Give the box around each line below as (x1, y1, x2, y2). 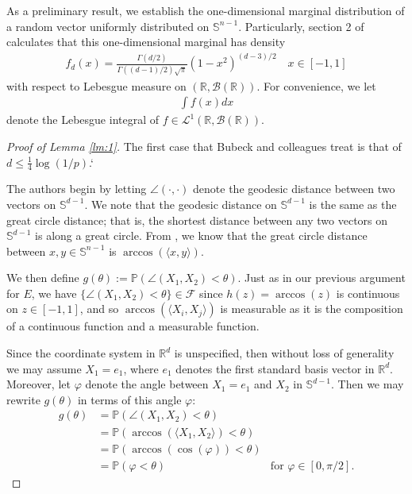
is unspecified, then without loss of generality (174, 345, 395, 361)
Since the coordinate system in (6, 345, 156, 361)
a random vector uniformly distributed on (6, 17, 210, 34)
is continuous (336, 284, 400, 301)
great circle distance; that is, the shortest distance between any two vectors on (6, 211, 388, 228)
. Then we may (331, 376, 404, 392)
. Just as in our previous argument (237, 269, 406, 286)
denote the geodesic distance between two (193, 180, 395, 197)
